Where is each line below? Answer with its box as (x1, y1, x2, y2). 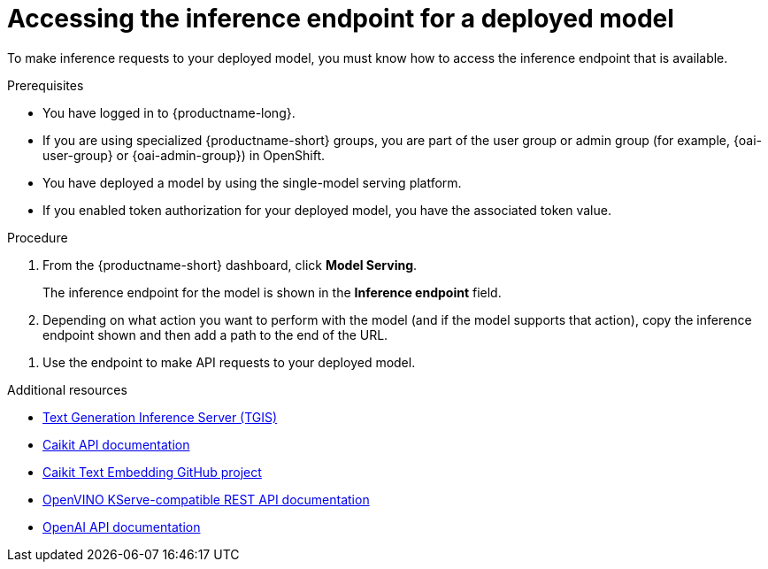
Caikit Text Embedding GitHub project (42, 464, 262, 480)
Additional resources (7, 381, 127, 397)
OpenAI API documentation (42, 519, 201, 534)
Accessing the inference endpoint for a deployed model (7, 4, 674, 34)
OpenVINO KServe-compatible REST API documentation (42, 491, 370, 507)
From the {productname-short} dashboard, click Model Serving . (42, 257, 418, 273)
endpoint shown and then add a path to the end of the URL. (42, 327, 388, 342)
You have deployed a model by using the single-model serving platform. (42, 174, 462, 190)
